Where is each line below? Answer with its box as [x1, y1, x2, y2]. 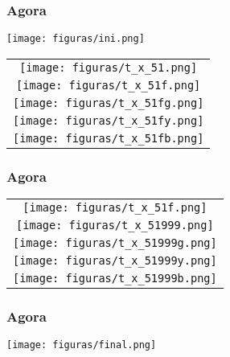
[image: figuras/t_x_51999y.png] [13, 254, 217, 268]
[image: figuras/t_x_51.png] [19, 60, 198, 74]
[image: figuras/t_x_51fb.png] [13, 131, 204, 145]
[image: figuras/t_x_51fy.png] [13, 113, 204, 127]
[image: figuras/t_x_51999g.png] [13, 236, 217, 250]
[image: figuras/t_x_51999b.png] [13, 272, 217, 285]
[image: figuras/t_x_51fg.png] [13, 96, 204, 109]
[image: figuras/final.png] [6, 339, 157, 351]
